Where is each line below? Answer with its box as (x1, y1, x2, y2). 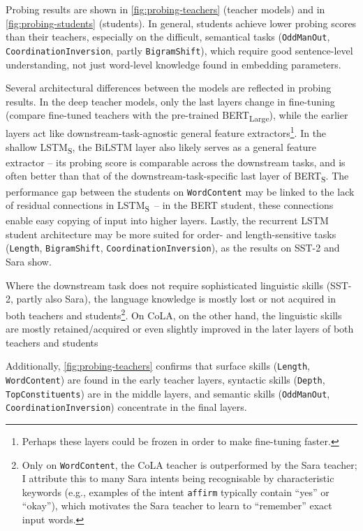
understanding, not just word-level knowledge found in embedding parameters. (6, 57, 341, 71)
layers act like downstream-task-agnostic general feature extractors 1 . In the (6, 124, 327, 140)
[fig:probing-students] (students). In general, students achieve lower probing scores (6, 15, 357, 30)
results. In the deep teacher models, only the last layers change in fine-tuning (6, 94, 335, 108)
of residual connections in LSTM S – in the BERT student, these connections (6, 198, 334, 214)
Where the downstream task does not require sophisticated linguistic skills (6, 277, 323, 292)
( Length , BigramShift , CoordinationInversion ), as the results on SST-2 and (6, 240, 340, 255)
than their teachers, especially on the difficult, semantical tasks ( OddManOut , (6, 29, 330, 44)
